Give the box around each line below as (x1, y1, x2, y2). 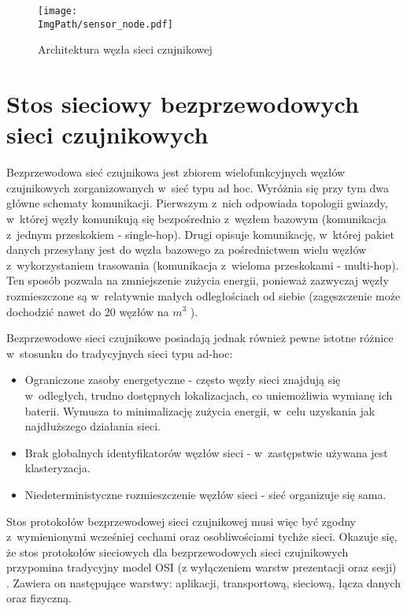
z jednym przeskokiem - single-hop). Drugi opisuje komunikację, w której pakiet (6, 225, 394, 242)
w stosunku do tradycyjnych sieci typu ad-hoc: (6, 345, 233, 361)
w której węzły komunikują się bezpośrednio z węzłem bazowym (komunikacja (6, 210, 387, 226)
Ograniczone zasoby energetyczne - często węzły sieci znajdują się (24, 371, 341, 388)
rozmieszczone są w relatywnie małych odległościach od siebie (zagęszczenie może (6, 287, 401, 304)
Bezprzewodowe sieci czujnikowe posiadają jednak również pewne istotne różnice (6, 330, 394, 346)
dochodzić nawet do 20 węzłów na (6, 303, 169, 319)
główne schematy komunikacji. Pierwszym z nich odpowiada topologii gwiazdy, (6, 195, 388, 211)
